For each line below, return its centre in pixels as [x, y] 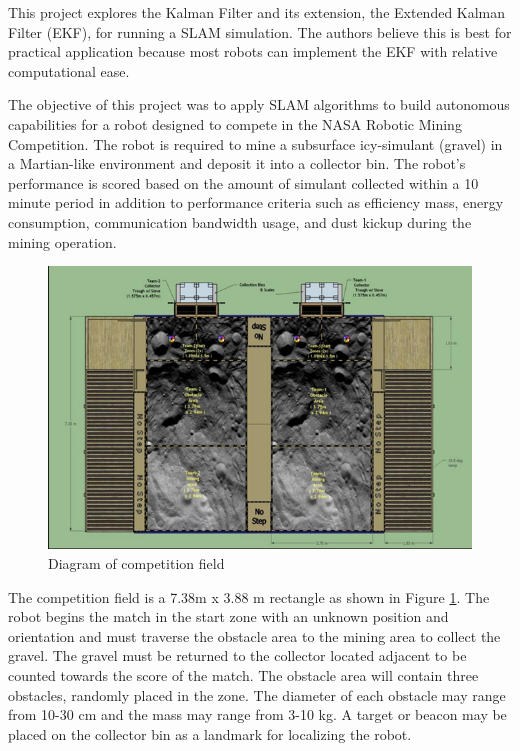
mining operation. [62, 241]
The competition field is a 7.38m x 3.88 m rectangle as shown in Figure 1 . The [249, 596]
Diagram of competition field [136, 563]
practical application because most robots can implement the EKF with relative [253, 51]
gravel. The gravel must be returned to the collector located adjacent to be [237, 655]
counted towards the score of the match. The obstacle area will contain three [243, 675]
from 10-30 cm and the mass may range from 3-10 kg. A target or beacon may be [257, 714]
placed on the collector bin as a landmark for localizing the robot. [210, 733]
